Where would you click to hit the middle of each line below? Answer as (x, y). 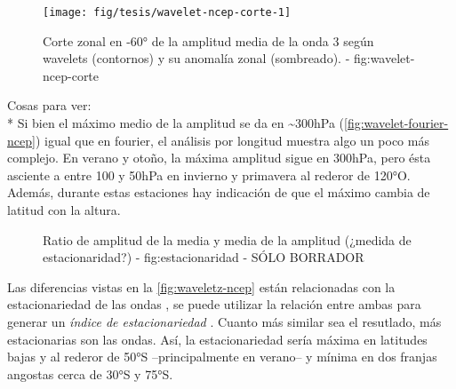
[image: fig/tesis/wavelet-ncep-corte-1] (167, 12)
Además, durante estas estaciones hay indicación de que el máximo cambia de (219, 192)
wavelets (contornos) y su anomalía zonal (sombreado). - (196, 58)
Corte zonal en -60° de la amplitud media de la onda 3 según (208, 40)
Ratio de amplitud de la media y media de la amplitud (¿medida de (227, 239)
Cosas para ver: (49, 105)
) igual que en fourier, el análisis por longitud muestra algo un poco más (232, 140)
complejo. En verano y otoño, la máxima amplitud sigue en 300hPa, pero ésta (219, 158)
